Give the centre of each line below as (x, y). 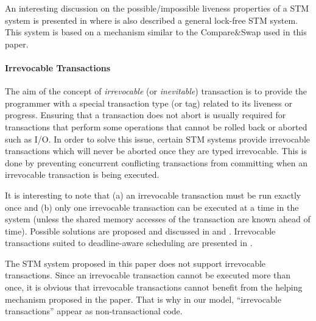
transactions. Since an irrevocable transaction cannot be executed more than (148, 275)
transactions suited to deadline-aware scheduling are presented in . (129, 243)
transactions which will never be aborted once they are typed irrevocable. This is (156, 151)
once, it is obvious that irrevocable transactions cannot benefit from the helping (154, 287)
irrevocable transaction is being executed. (82, 175)
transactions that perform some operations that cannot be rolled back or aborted (156, 126)
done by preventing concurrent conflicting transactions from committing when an (156, 162)
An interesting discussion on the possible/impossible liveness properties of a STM (157, 8)
